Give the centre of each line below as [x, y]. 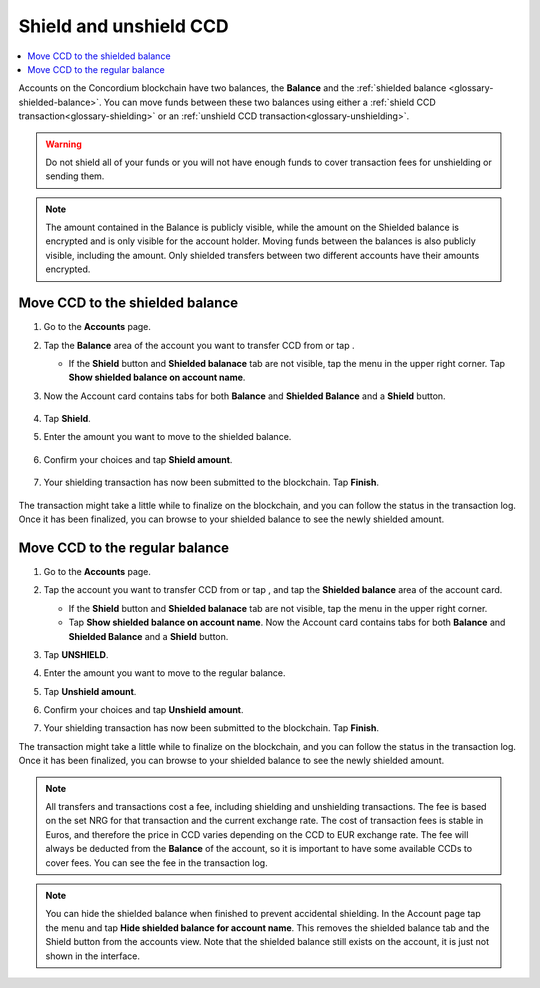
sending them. [75, 176]
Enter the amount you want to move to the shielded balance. [167, 437]
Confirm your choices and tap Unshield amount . [143, 710]
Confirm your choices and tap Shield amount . [138, 459]
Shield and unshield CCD [123, 26]
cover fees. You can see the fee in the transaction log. [157, 862]
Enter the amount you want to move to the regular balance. [164, 673]
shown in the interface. [92, 956]
